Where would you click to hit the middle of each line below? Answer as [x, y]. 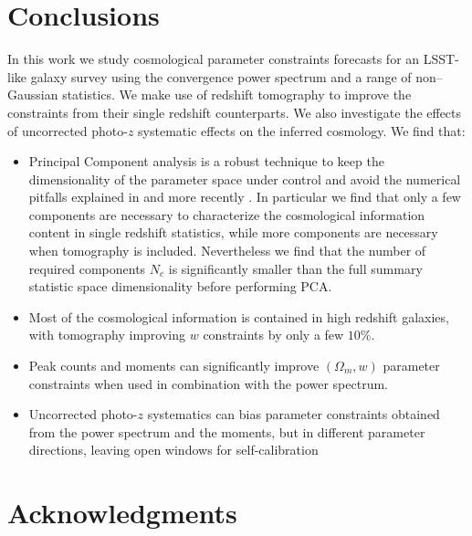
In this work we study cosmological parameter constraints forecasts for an [214, 59]
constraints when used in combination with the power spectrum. [208, 383]
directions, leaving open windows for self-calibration [173, 450]
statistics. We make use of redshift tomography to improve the [237, 95]
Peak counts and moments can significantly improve [174, 366]
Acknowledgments [122, 513]
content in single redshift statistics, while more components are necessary [233, 232]
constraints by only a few [273, 335]
